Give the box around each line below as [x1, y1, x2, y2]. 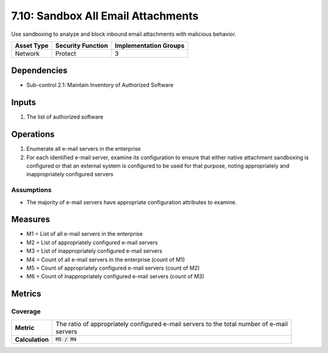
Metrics [11, 289, 42, 299]
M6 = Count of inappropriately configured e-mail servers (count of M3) [26, 273, 205, 280]
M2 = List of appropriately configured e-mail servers [26, 239, 158, 246]
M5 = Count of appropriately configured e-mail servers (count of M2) [26, 264, 200, 272]
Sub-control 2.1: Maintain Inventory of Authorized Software [26, 81, 174, 89]
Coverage [11, 307, 41, 316]
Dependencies [11, 66, 68, 76]
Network [15, 49, 40, 58]
